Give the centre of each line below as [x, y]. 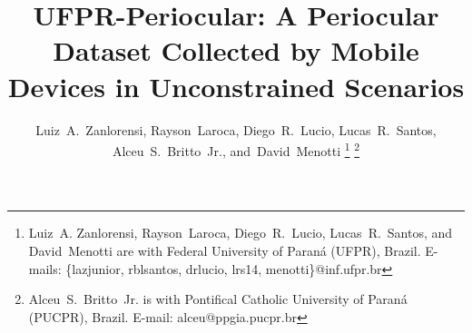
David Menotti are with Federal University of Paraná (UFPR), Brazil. [225, 250]
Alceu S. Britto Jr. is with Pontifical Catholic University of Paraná [218, 299]
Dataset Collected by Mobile [236, 50]
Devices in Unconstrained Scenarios [236, 86]
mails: [45, 268]
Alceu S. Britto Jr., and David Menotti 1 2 [236, 149]
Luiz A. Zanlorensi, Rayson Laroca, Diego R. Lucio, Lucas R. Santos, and [241, 233]
